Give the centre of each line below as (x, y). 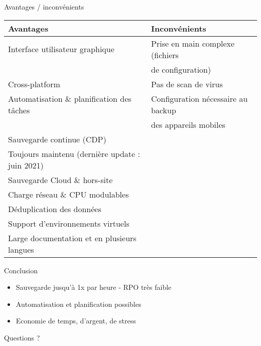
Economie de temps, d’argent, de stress (76, 321)
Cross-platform (34, 84)
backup (164, 110)
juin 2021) (26, 165)
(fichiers (165, 55)
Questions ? (22, 337)
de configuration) (181, 69)
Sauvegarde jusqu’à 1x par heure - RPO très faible (94, 287)
